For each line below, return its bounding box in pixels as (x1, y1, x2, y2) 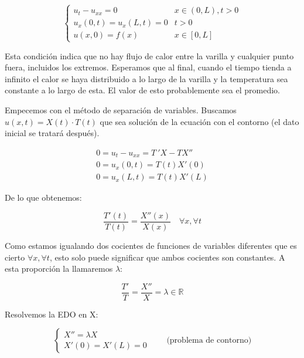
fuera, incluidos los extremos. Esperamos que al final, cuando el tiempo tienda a (5, 61, 292, 73)
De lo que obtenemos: (5, 191, 82, 204)
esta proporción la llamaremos (5, 262, 113, 275)
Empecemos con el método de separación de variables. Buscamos (5, 103, 237, 116)
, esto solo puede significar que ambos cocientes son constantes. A (49, 251, 285, 263)
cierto (5, 251, 25, 263)
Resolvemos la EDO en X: (5, 308, 98, 320)
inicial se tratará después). (5, 127, 100, 139)
